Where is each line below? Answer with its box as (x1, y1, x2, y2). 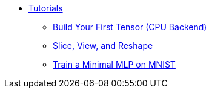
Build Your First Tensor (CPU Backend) (53, 22, 207, 32)
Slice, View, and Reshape (53, 40, 153, 51)
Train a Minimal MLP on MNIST (53, 59, 176, 69)
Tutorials (28, 3, 63, 13)
